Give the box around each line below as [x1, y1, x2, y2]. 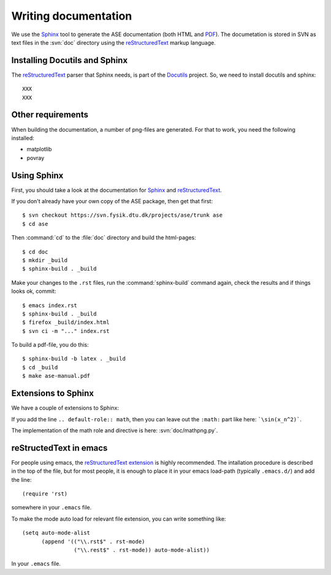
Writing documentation [11, 9, 132, 23]
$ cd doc [22, 248, 48, 255]
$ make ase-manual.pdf [22, 372, 91, 380]
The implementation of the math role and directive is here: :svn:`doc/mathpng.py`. [11, 426, 218, 434]
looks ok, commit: [11, 288, 56, 295]
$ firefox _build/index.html [22, 319, 110, 326]
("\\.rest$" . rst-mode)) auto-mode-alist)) [74, 546, 210, 554]
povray [26, 154, 45, 162]
